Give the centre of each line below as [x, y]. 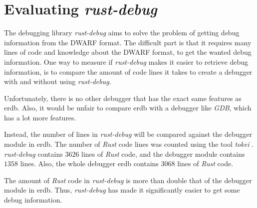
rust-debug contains [33, 154]
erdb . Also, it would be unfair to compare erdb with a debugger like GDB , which [128, 108]
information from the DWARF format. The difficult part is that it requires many [128, 42]
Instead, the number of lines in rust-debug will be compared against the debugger [128, 134]
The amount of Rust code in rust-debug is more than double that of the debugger [128, 180]
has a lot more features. [40, 117]
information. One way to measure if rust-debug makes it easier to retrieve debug [126, 61]
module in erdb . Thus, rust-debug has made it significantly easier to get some [122, 190]
